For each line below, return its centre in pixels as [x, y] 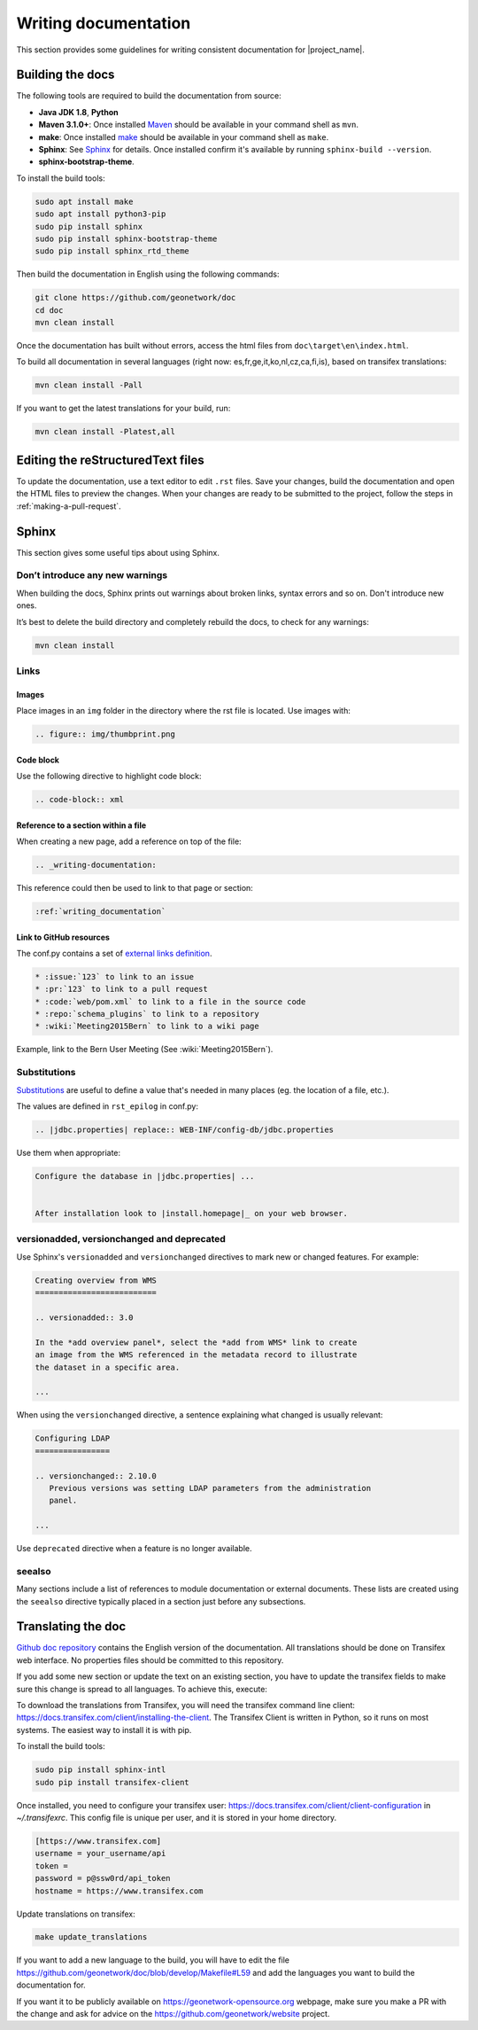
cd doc [49, 310]
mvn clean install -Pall [89, 385]
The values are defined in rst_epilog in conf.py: [108, 1106]
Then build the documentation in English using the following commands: [148, 274]
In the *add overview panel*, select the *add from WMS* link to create [196, 1342]
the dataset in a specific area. [108, 1367]
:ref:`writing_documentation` [100, 911]
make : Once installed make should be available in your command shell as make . [184, 137]
